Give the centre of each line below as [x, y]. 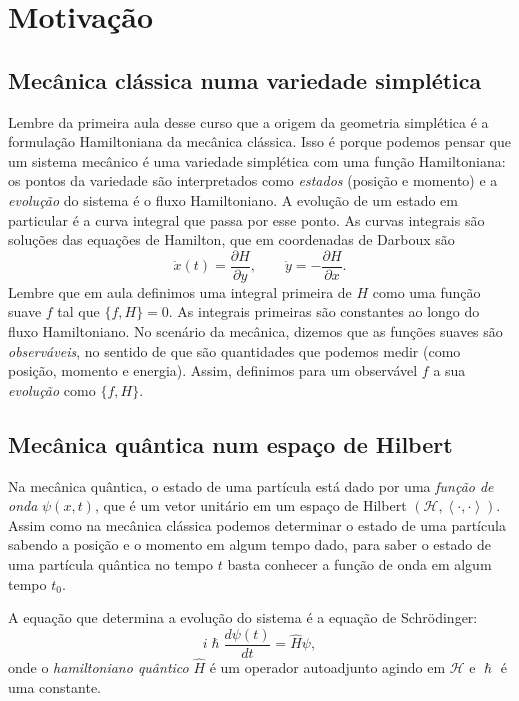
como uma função [426, 291]
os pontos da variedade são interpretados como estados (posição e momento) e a [253, 180]
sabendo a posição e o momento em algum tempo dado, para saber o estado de [249, 544]
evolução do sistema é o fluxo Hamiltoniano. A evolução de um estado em [233, 199]
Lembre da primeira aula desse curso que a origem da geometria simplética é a [248, 121]
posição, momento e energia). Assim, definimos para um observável [213, 370]
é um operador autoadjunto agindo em [327, 667]
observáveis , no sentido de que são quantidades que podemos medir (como [234, 350]
